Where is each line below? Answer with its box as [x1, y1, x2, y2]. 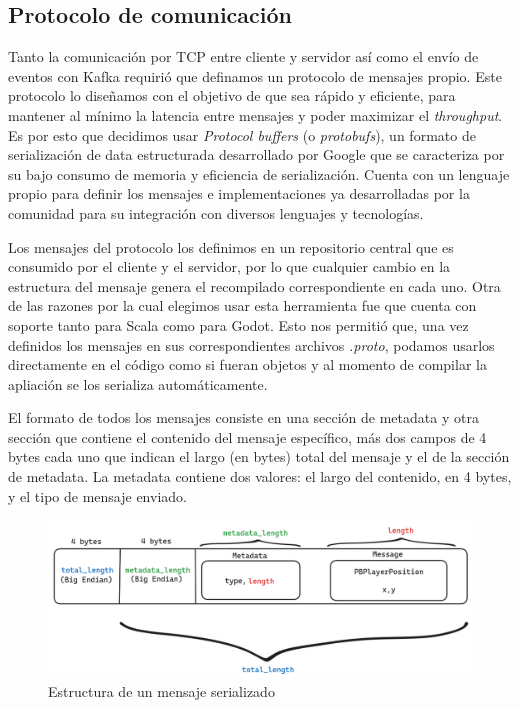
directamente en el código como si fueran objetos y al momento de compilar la [8, 354, 487, 375]
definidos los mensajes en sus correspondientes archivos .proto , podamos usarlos [8, 334, 495, 355]
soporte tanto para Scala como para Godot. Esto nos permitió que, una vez [8, 314, 469, 335]
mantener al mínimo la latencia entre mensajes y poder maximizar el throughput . [8, 104, 503, 125]
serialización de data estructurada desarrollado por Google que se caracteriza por [8, 144, 505, 165]
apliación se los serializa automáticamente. [8, 373, 268, 394]
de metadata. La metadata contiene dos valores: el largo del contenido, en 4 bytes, [8, 466, 512, 487]
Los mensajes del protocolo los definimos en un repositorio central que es [8, 236, 454, 257]
